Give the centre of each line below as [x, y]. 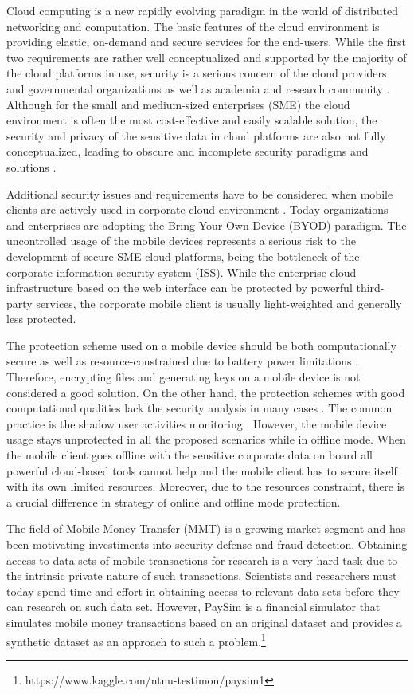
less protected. [41, 319]
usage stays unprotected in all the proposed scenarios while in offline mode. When [206, 439]
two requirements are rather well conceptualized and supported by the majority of [207, 57]
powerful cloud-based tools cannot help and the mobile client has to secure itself [202, 470]
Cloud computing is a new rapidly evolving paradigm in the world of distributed [202, 10]
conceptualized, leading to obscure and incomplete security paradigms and [187, 151]
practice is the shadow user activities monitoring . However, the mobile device [197, 423]
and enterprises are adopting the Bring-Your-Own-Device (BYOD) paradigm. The [207, 225]
